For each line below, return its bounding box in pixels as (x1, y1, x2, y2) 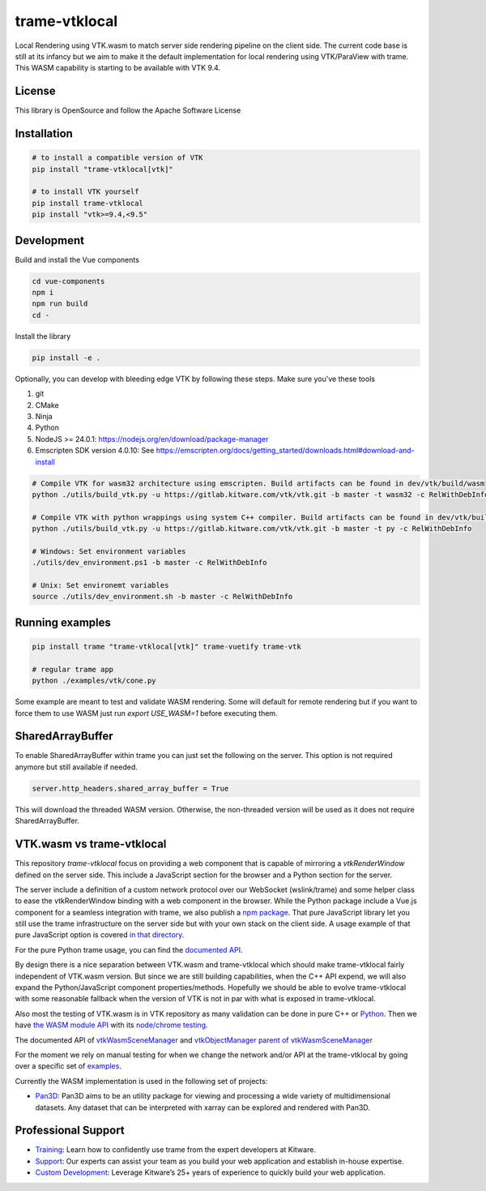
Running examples (15, 615, 111, 629)
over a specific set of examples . (15, 1061, 122, 1071)
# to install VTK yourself (32, 187, 139, 196)
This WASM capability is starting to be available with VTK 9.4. (15, 63, 221, 73)
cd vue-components (32, 276, 105, 285)
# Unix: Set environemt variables (32, 581, 169, 590)
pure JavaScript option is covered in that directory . (15, 930, 185, 940)
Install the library (15, 331, 71, 341)
